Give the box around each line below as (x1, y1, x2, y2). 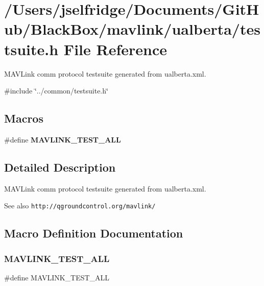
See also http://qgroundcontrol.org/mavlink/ (4, 200, 156, 211)
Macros (4, 110, 43, 126)
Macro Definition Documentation (4, 225, 183, 241)
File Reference (63, 38, 167, 59)
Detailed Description (4, 159, 116, 175)
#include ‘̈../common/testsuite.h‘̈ (4, 85, 108, 96)
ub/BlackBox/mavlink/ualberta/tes (4, 18, 260, 39)
